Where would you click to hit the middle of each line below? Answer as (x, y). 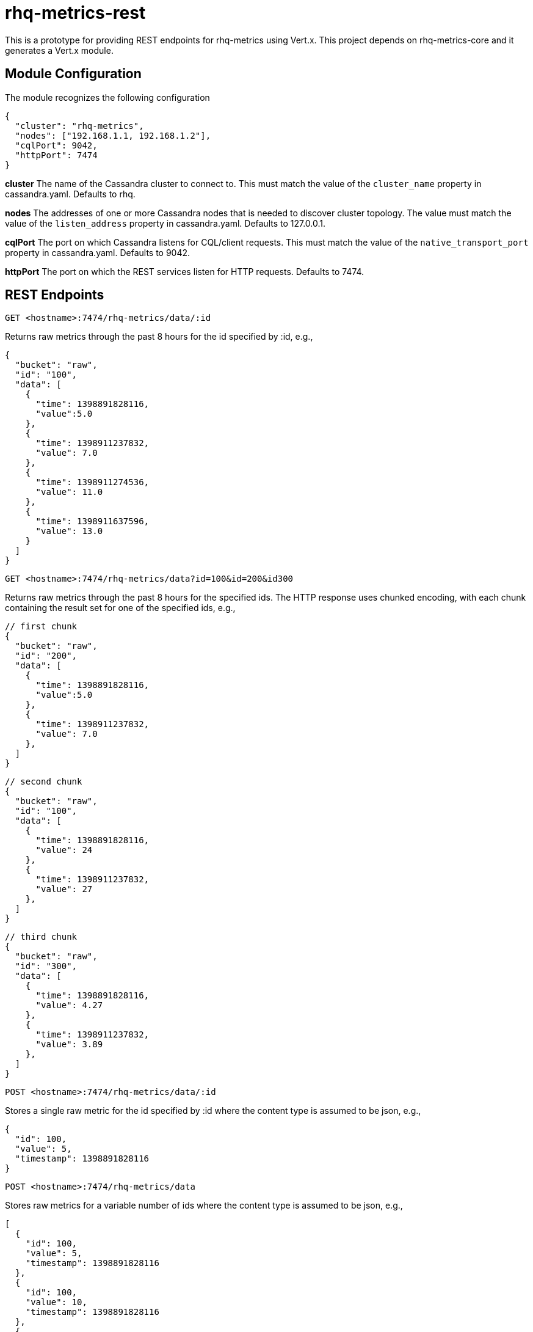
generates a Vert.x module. (59, 50)
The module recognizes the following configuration (107, 97)
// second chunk (44, 782)
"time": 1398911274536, (92, 482)
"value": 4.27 (69, 1005)
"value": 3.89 (69, 1045)
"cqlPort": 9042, (56, 145)
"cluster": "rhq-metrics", (79, 126)
